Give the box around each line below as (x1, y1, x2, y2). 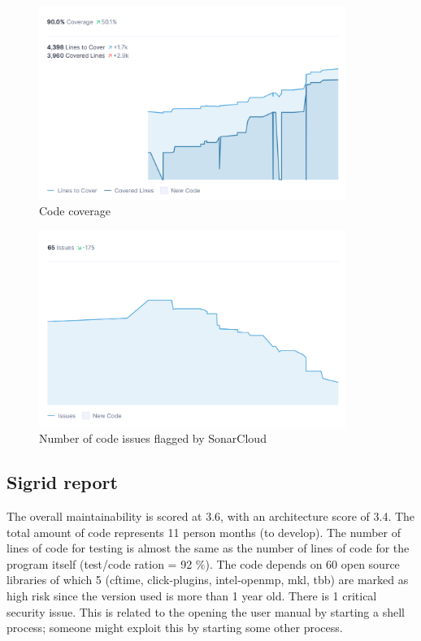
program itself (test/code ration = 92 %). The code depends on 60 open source (7, 555, 400, 572)
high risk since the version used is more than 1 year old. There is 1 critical (7, 587, 377, 604)
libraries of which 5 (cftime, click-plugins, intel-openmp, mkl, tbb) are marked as (7, 571, 409, 588)
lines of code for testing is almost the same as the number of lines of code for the (7, 539, 410, 557)
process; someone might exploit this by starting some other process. (7, 619, 343, 636)
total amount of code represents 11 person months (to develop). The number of (7, 523, 401, 540)
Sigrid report (7, 470, 118, 495)
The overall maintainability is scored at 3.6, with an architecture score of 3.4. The (7, 507, 415, 524)
